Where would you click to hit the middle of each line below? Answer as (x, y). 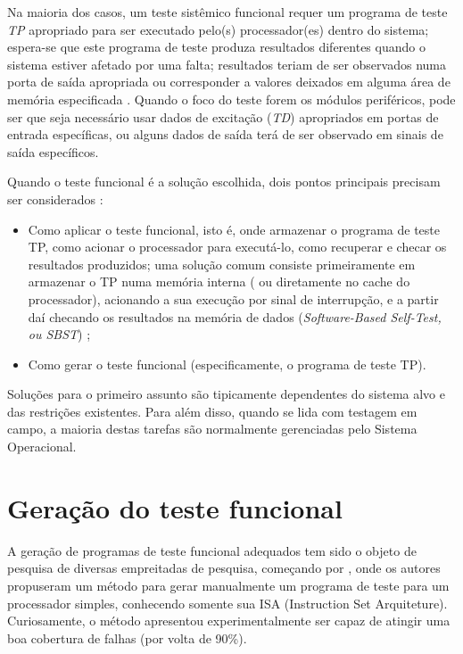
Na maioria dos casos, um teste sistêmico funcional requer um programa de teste (227, 12)
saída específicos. (53, 151)
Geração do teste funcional (175, 507)
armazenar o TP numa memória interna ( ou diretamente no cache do (219, 281)
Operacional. (42, 447)
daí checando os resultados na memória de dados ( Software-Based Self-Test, (235, 316)
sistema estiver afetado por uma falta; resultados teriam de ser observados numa (227, 64)
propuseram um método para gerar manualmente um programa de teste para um (228, 585)
